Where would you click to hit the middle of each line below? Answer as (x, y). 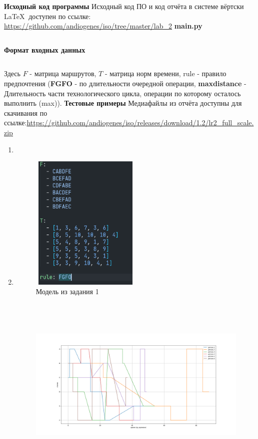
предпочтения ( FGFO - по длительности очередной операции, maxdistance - (125, 83)
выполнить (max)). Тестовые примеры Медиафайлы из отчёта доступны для (123, 103)
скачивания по (26, 113)
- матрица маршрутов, (63, 73)
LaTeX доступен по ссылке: (47, 16)
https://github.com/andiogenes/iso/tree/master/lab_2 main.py (103, 26)
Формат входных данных (45, 49)
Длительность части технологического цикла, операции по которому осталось (122, 93)
